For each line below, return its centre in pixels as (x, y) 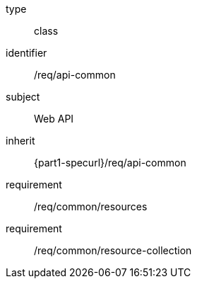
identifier (26, 53)
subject (23, 97)
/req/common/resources (91, 206)
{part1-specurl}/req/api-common (110, 163)
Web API (54, 119)
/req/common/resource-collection (113, 250)
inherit (20, 141)
